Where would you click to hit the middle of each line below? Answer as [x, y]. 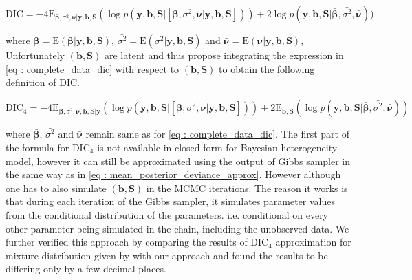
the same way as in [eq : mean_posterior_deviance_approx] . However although [173, 174]
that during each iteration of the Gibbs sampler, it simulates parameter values [171, 201]
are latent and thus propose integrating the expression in [224, 55]
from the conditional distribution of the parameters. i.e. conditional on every [167, 214]
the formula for [37, 147]
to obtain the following [267, 68]
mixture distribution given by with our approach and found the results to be [167, 255]
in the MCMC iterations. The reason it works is [247, 187]
